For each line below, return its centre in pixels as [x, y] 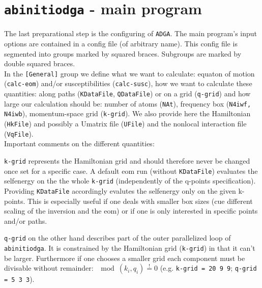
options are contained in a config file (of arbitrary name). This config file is [121, 43]
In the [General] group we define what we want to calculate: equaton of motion [129, 73]
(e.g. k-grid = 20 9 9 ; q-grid [208, 268]
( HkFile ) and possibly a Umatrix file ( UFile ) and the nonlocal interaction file [125, 123]
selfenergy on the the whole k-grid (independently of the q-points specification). [130, 181]
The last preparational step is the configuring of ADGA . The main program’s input [131, 33]
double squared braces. [40, 63]
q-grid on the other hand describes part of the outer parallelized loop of [118, 238]
